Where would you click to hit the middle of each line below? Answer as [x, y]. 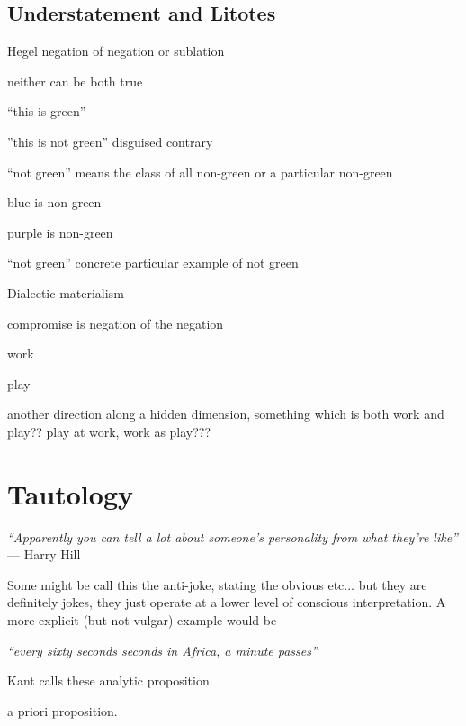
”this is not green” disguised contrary [110, 141]
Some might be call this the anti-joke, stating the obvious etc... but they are [217, 584]
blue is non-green [54, 202]
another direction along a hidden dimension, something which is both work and [226, 414]
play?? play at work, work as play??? [109, 431]
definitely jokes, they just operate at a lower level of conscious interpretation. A [227, 602]
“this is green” [47, 111]
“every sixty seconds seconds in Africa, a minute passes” [162, 650]
